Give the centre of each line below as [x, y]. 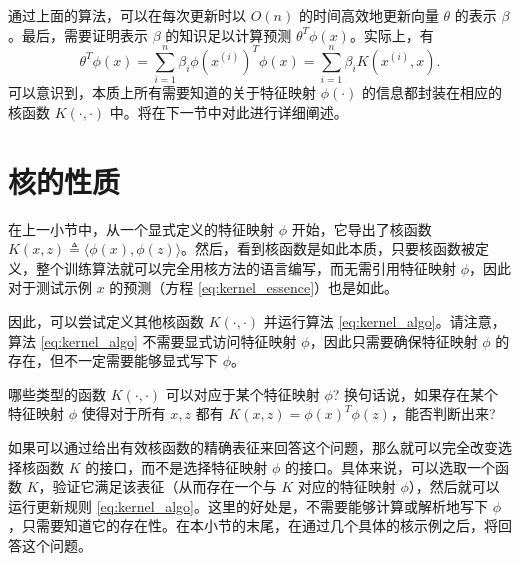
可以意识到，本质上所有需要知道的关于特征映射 [162, 92]
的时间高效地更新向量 [368, 15]
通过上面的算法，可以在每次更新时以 [127, 15]
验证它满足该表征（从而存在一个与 [164, 486]
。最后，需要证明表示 [78, 34]
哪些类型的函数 [57, 393]
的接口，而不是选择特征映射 [176, 466]
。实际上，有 [391, 34]
